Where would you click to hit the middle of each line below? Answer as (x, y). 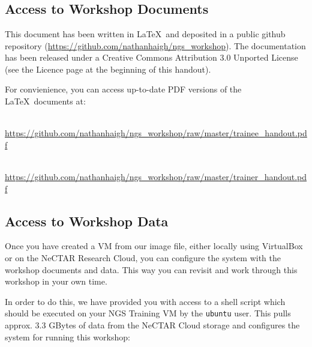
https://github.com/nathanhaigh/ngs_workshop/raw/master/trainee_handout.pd (156, 133)
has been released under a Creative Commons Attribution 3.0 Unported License (151, 57)
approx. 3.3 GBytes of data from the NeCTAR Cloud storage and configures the (152, 324)
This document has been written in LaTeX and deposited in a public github (145, 34)
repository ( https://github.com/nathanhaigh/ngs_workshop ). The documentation (155, 45)
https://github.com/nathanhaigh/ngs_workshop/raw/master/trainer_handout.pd (156, 176)
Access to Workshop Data (87, 221)
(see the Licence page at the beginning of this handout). (108, 69)
